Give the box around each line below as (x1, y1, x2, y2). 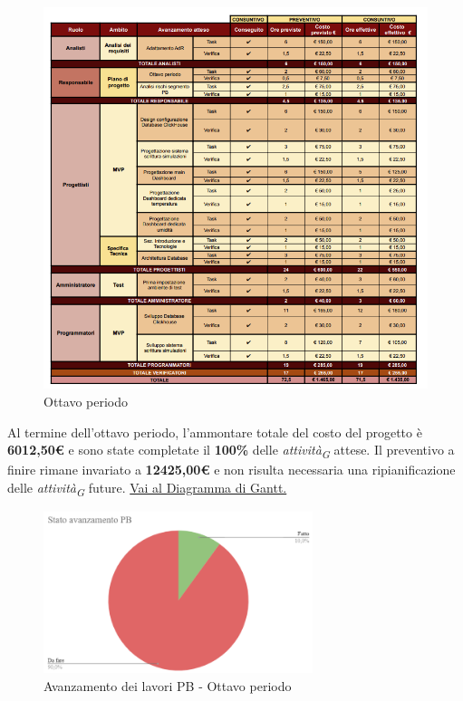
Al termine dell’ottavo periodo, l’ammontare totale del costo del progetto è (7, 422, 422, 441)
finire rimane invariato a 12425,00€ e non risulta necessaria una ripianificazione (7, 460, 456, 479)
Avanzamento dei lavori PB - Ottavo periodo (43, 676, 292, 695)
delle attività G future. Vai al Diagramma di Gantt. (7, 477, 287, 499)
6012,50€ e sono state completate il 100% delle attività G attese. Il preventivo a (7, 440, 455, 461)
